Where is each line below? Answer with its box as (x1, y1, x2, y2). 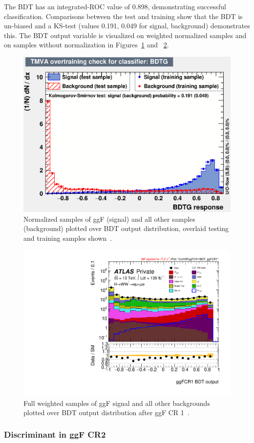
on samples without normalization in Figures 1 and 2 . (4, 40, 169, 50)
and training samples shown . (23, 233, 112, 243)
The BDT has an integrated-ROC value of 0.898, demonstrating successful (4, 1, 226, 11)
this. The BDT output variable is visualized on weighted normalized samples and (4, 30, 247, 40)
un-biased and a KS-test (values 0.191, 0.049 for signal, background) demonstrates (4, 21, 250, 31)
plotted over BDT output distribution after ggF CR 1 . (23, 407, 190, 418)
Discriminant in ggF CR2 (4, 428, 106, 440)
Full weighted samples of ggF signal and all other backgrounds (23, 398, 210, 408)
